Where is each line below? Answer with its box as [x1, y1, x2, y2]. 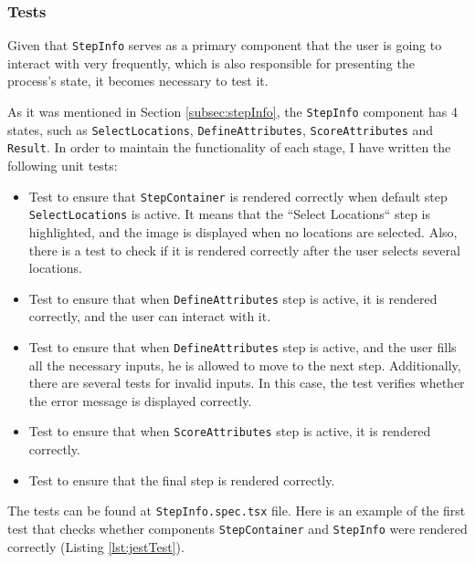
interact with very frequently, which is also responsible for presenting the [7, 53, 415, 72]
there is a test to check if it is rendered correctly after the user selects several [28, 240, 460, 259]
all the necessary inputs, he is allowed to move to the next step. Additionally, [28, 355, 461, 374]
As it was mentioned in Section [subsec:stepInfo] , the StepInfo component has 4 [7, 102, 458, 121]
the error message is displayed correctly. [28, 391, 252, 410]
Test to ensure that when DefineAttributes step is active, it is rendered [28, 288, 438, 308]
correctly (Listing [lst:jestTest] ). [7, 537, 185, 556]
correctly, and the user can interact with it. [28, 307, 271, 326]
